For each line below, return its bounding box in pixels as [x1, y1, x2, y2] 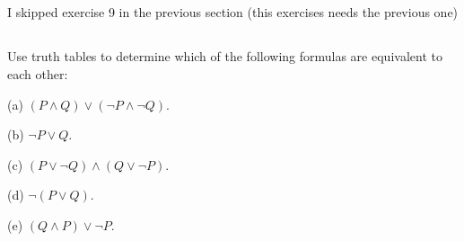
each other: [7, 64, 68, 83]
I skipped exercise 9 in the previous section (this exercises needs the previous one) [7, 3, 459, 22]
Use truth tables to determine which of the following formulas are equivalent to [7, 47, 442, 66]
